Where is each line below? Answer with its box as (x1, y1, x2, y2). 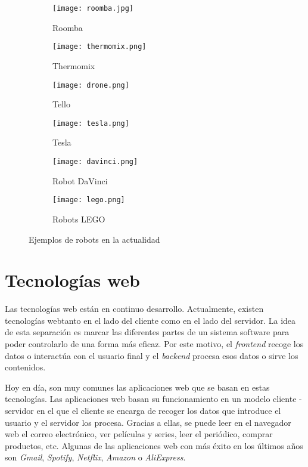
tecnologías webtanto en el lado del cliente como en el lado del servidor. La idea (5, 314, 296, 326)
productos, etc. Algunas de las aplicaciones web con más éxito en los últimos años (5, 439, 303, 451)
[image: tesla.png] (52, 119, 129, 128)
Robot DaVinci (52, 174, 108, 187)
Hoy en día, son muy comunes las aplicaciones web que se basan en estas (5, 381, 270, 393)
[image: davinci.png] (52, 157, 138, 166)
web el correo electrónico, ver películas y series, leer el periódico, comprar (5, 428, 273, 440)
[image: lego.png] (52, 196, 125, 205)
